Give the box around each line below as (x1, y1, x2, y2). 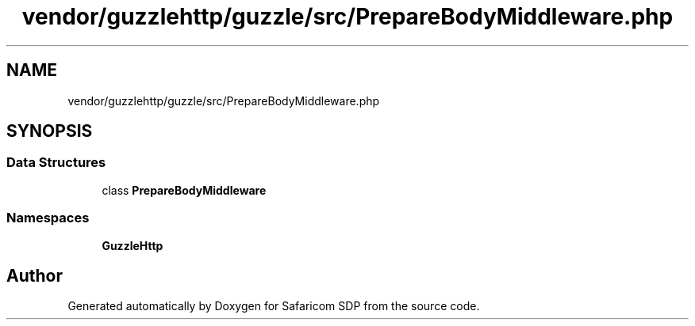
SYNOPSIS (6, 121, 93, 142)
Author (6, 265, 63, 286)
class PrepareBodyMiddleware (102, 183, 267, 197)
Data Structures (6, 154, 106, 171)
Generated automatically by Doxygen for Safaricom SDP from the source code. (67, 299, 480, 313)
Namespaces (6, 210, 90, 226)
